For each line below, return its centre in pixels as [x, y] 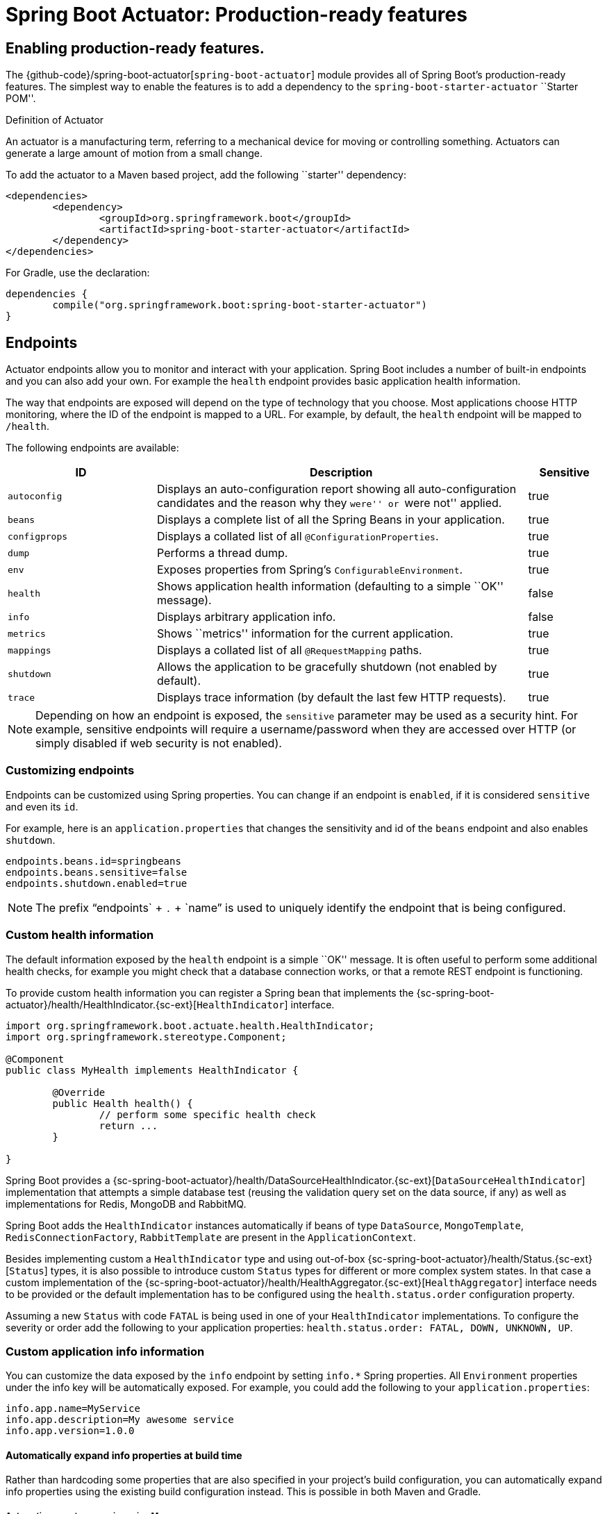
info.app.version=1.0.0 [70, 1431]
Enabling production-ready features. [135, 48]
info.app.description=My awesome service [120, 1420]
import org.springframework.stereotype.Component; [146, 1037]
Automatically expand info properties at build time [124, 1455]
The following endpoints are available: [92, 448]
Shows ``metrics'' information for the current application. [305, 634]
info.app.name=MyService [73, 1409]
